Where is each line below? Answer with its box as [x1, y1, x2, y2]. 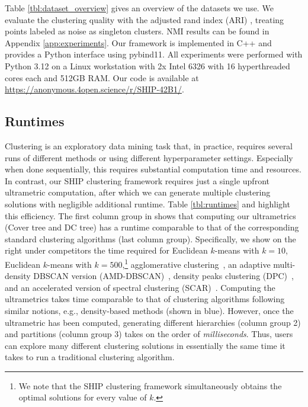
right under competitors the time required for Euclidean [5, 244, 208, 257]
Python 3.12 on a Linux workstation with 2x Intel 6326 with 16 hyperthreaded [5, 59, 290, 72]
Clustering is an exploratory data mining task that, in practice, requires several [5, 139, 293, 152]
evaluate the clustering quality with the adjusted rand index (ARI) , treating [5, 13, 284, 25]
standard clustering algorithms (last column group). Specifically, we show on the [5, 232, 296, 245]
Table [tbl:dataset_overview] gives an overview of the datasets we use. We [5, 2, 274, 14]
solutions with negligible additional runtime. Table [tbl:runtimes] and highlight [5, 197, 290, 210]
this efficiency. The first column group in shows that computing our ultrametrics [5, 209, 296, 222]
